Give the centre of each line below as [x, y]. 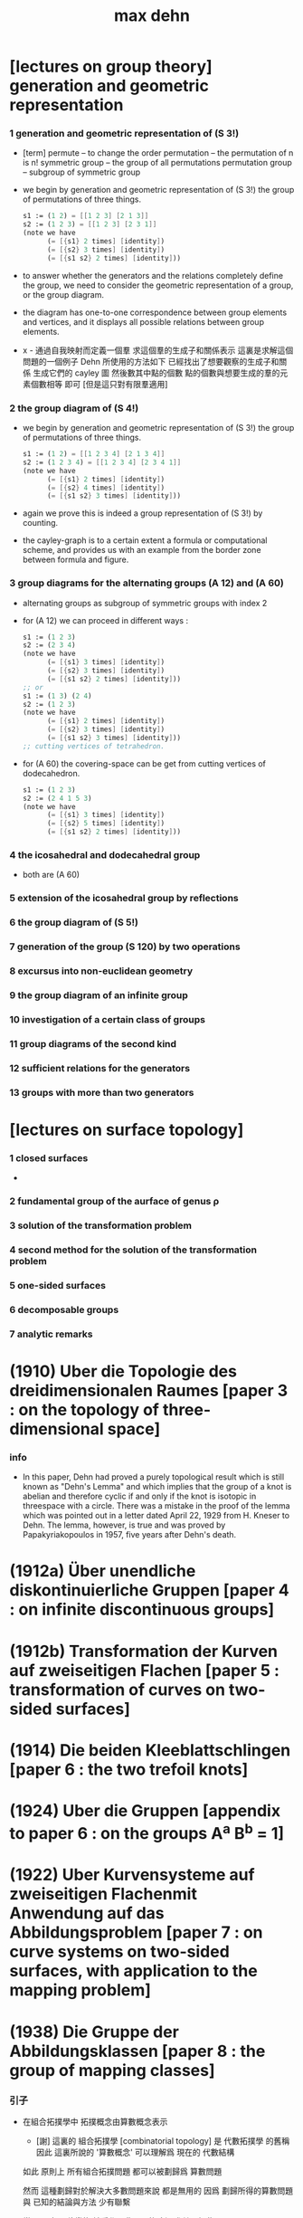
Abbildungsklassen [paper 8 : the [137, 2051]
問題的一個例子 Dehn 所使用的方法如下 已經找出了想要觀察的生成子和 [151, 361]
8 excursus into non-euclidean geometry [101, 971]
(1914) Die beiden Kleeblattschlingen [150, 1750]
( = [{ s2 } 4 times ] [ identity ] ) [106, 488]
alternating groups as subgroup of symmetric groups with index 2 [145, 603]
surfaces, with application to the [133, 1971]
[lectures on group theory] [111, 67]
